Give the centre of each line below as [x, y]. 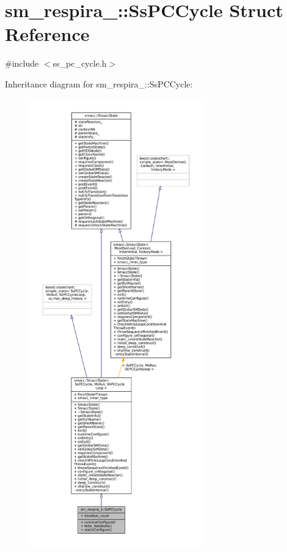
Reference [47, 34]
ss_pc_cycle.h [80, 63]
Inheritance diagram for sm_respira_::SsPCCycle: [99, 83]
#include [22, 63]
